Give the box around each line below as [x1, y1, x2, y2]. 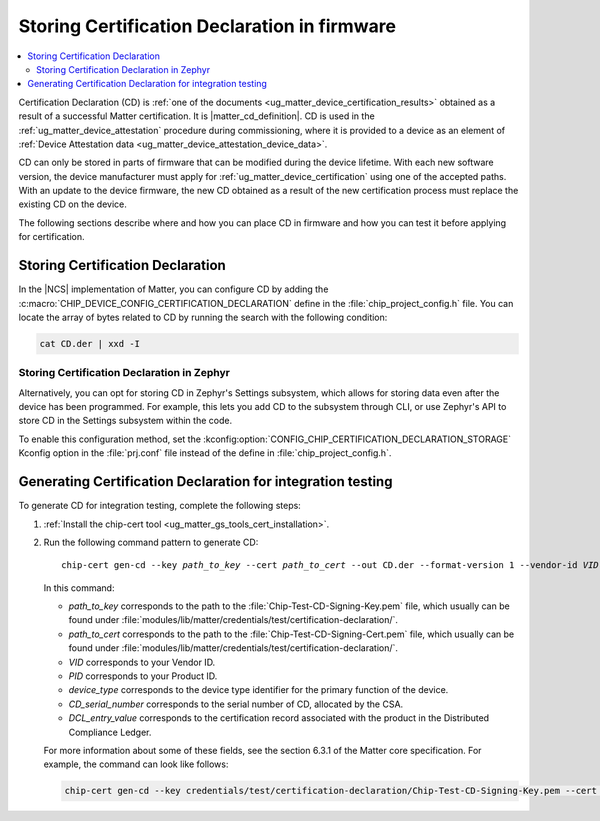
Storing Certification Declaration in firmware [18, 15, 397, 37]
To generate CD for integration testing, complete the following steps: [18, 500, 302, 512]
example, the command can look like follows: [43, 758, 229, 770]
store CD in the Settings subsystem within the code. [18, 415, 233, 427]
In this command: [43, 581, 115, 594]
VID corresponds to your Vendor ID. [68, 656, 216, 668]
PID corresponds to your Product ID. [68, 670, 218, 682]
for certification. [18, 231, 85, 243]
